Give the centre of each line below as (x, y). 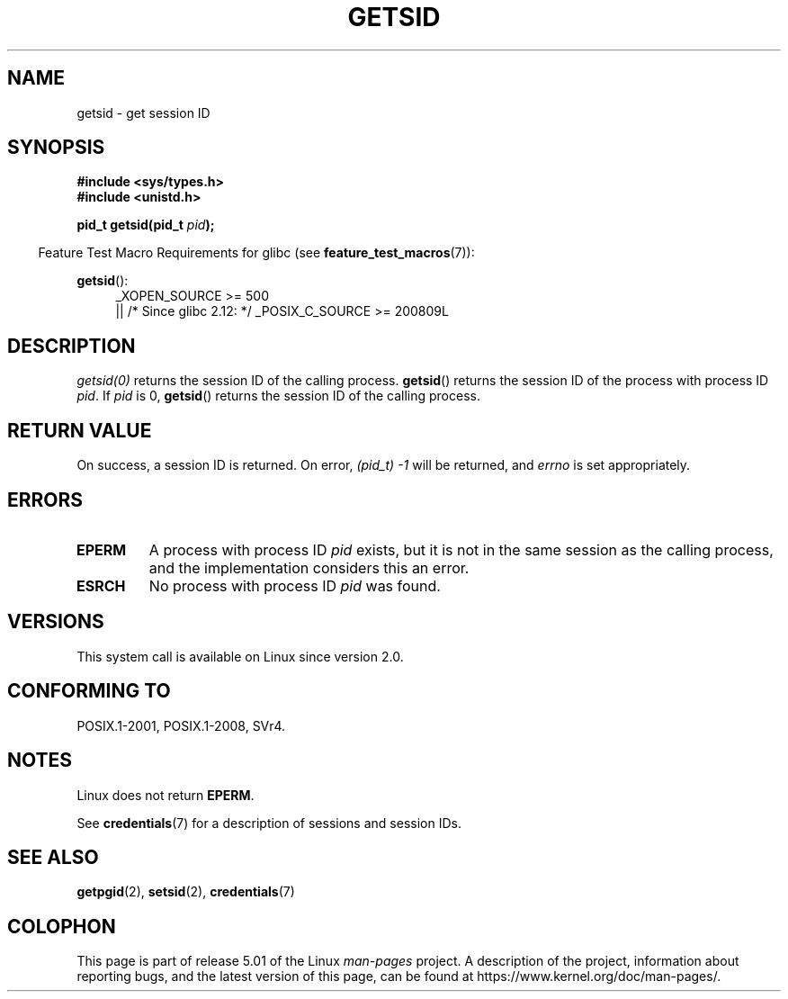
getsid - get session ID (143, 112)
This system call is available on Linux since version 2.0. (240, 656)
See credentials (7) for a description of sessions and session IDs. (269, 823)
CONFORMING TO (89, 691)
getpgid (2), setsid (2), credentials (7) (186, 892)
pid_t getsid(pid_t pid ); (146, 225)
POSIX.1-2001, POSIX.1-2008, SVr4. (181, 725)
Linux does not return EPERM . (166, 795)
